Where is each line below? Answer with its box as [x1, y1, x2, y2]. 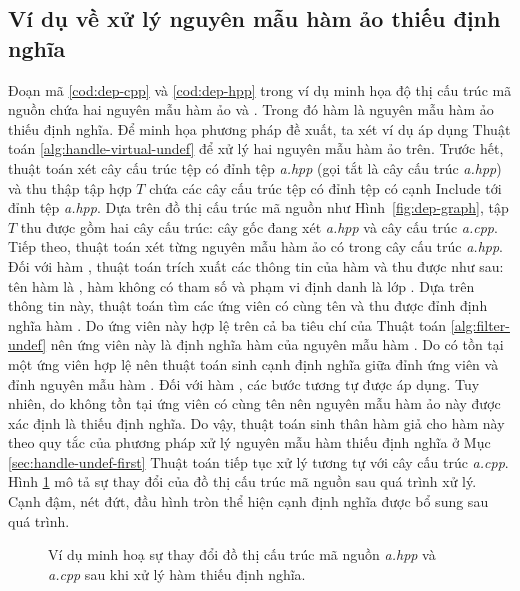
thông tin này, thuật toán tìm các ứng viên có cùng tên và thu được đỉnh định [8, 295, 488, 316]
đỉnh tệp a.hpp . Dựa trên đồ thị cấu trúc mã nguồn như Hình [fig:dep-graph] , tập [8, 197, 509, 218]
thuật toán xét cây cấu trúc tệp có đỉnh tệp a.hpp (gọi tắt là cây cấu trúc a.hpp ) [8, 157, 502, 178]
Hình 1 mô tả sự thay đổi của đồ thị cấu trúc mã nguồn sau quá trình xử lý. [8, 471, 477, 492]
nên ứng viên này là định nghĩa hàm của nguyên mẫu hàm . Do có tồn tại [50, 334, 504, 355]
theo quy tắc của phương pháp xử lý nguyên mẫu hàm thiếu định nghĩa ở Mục [8, 432, 491, 453]
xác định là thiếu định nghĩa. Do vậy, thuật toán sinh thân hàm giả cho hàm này [8, 412, 505, 433]
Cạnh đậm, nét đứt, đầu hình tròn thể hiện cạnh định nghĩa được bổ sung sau [8, 491, 489, 512]
